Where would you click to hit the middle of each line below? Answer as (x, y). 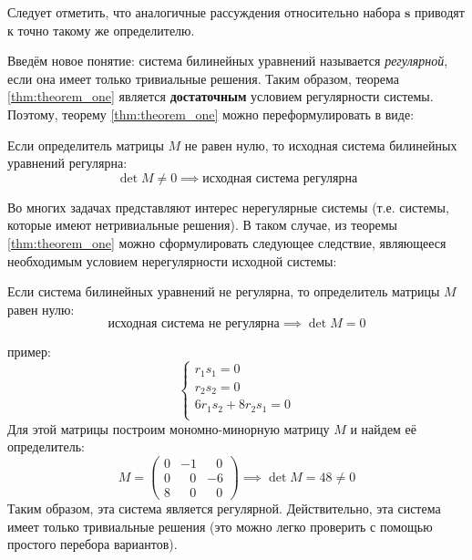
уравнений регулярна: (67, 163)
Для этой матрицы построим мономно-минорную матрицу (169, 428)
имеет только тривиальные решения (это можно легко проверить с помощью (220, 526)
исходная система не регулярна (194, 324)
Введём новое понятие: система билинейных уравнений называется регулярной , (228, 61)
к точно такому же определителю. (101, 30)
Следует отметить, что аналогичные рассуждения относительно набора (204, 12)
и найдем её (384, 428)
